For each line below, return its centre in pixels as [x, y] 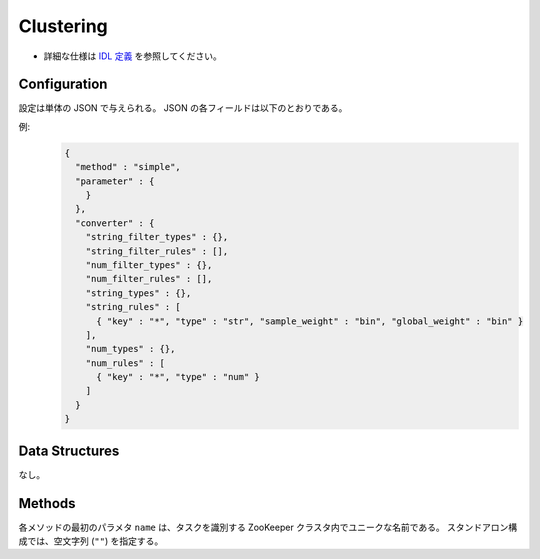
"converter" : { [115, 223]
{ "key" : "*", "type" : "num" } [178, 377]
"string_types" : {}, [138, 293]
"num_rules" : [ [125, 363]
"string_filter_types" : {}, [157, 237]
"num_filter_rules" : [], [149, 279]
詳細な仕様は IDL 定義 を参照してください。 [132, 56]
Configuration [63, 84]
